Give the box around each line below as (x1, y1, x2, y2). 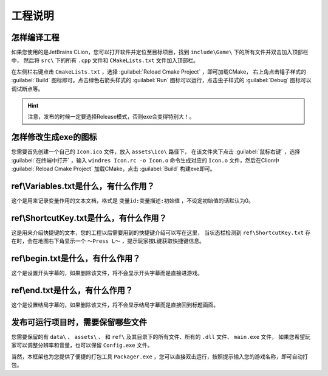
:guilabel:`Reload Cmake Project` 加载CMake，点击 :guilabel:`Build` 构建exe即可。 (11, 165, 216, 173)
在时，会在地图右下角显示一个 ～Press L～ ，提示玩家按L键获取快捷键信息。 (11, 237, 205, 245)
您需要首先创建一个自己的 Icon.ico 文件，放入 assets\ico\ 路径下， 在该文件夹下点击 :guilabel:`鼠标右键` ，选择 (11, 148, 301, 155)
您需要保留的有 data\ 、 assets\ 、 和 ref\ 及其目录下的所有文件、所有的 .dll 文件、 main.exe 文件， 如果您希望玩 (11, 333, 311, 341)
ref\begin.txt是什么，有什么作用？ (11, 253, 141, 264)
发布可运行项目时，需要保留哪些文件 (11, 317, 147, 327)
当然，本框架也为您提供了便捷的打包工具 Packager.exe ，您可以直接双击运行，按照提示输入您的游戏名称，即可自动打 (11, 353, 309, 360)
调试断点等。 (11, 85, 44, 92)
